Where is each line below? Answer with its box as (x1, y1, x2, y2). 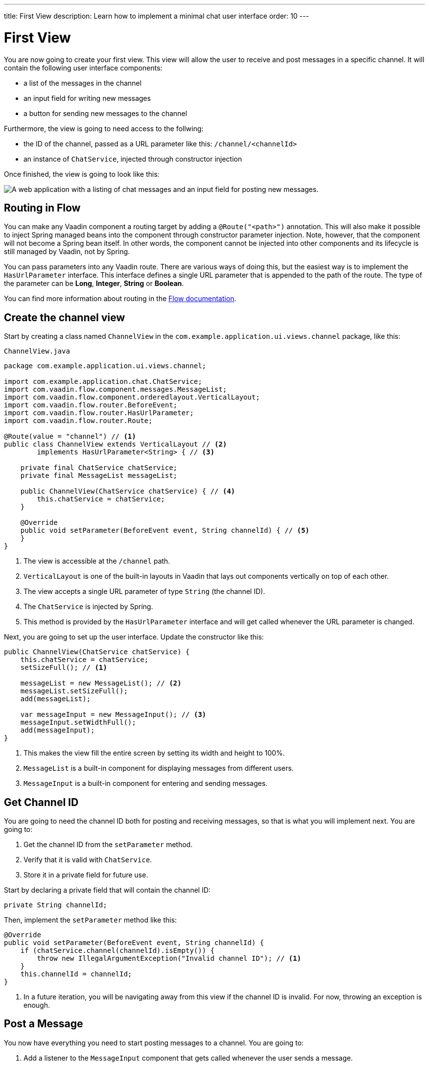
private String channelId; (4, 901, 107, 909)
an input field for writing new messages (24, 94, 151, 102)
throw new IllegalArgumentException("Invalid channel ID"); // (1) (37, 954, 301, 963)
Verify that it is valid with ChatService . (24, 855, 152, 864)
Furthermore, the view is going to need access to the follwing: (4, 124, 204, 133)
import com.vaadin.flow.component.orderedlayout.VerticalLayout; (4, 393, 260, 402)
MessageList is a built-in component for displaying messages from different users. (24, 764, 294, 773)
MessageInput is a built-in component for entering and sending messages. (24, 779, 268, 788)
